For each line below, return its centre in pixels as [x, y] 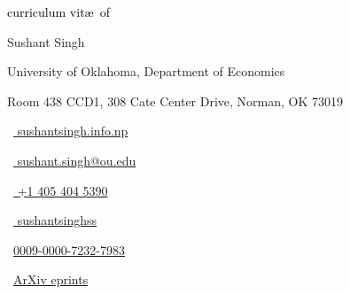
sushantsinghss [57, 220]
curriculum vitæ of [58, 12]
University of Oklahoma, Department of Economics [146, 71]
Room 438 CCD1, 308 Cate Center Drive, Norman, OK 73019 [175, 101]
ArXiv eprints [51, 279]
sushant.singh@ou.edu [77, 160]
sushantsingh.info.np [73, 131]
